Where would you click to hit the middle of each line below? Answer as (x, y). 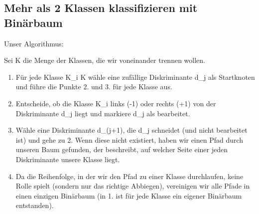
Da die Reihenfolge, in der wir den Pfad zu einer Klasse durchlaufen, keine (129, 176)
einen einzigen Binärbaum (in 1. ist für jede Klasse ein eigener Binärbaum (129, 195)
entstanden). (35, 205)
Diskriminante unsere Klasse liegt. (68, 159)
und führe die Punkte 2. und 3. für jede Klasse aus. (94, 87)
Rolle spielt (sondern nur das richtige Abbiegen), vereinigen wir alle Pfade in (133, 186)
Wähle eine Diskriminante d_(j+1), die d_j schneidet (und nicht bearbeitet (131, 130)
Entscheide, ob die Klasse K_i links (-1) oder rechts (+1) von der (116, 103)
